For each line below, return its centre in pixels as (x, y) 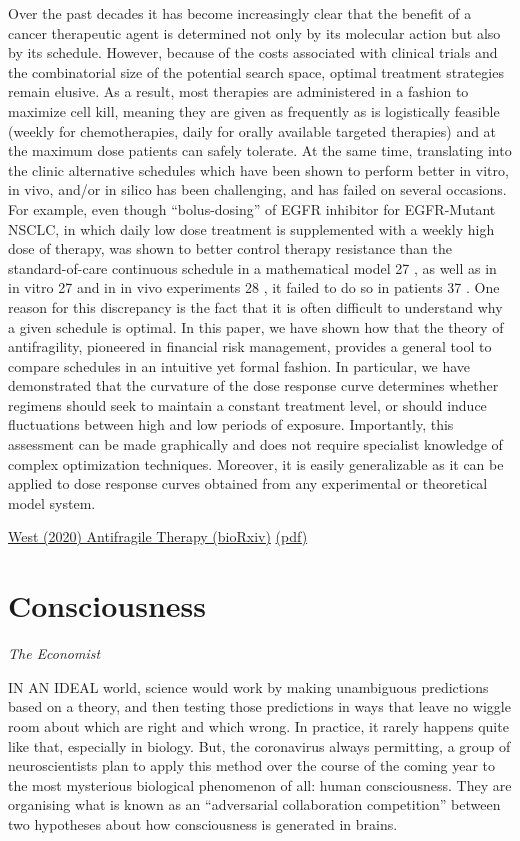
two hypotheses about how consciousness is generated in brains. (203, 823)
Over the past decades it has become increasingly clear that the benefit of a (240, 13)
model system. (52, 502)
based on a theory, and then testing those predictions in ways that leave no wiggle (259, 706)
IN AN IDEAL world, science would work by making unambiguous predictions (248, 686)
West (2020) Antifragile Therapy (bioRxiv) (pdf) (158, 536)
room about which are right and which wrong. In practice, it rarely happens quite (258, 725)
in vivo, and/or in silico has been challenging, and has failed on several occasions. (257, 189)
